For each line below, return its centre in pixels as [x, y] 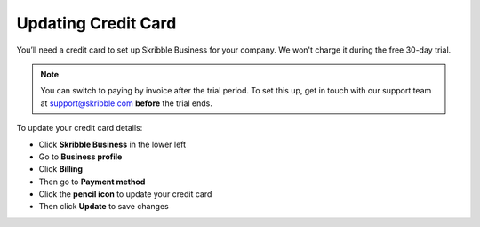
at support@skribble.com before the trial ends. [127, 103]
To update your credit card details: [80, 128]
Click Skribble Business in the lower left [112, 144]
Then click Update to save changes [104, 207]
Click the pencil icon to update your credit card [125, 194]
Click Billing [61, 169]
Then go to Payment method [92, 182]
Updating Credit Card [96, 23]
